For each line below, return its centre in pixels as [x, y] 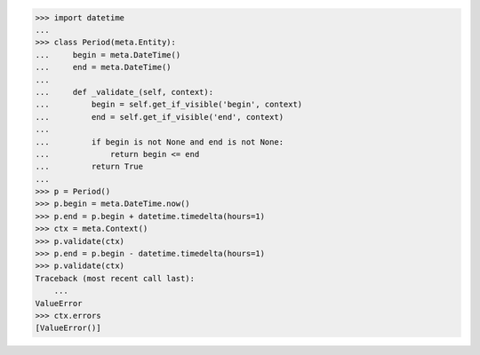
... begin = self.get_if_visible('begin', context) [169, 105]
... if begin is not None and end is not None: [160, 142]
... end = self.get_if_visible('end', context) [160, 117]
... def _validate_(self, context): [124, 92]
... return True [89, 167]
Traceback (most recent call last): [115, 278]
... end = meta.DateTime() [104, 67]
